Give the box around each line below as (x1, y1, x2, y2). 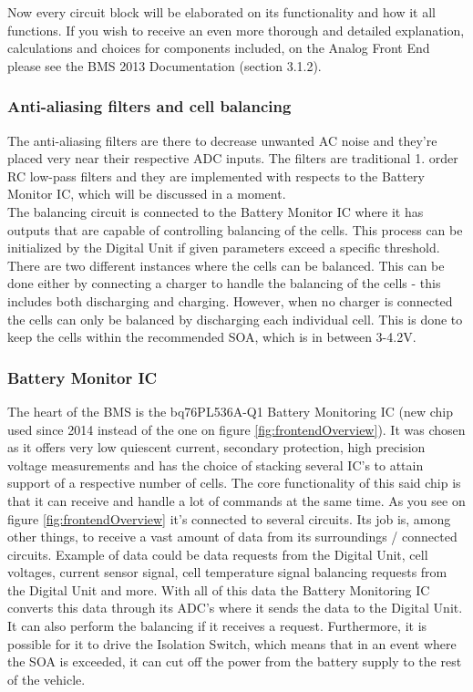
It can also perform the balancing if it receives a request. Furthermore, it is (7, 616, 427, 635)
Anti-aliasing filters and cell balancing (7, 95, 292, 118)
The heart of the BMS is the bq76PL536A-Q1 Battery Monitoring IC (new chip (7, 401, 454, 420)
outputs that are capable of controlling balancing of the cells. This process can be (7, 220, 463, 239)
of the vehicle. (7, 669, 86, 688)
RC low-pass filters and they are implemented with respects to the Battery (7, 166, 425, 185)
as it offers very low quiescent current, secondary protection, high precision (7, 438, 426, 457)
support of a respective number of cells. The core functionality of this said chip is (7, 473, 461, 492)
